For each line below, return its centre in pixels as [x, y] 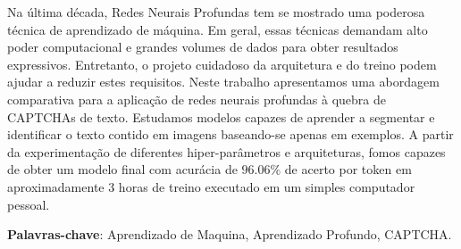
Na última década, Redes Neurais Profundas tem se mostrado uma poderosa [216, 12]
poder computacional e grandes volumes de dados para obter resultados [203, 47]
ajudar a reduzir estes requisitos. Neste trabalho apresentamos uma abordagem [223, 82]
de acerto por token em [348, 169]
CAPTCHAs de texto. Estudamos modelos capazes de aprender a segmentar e [221, 116]
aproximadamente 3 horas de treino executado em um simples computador [211, 186]
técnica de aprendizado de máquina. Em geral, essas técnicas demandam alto [218, 29]
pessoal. [29, 204]
